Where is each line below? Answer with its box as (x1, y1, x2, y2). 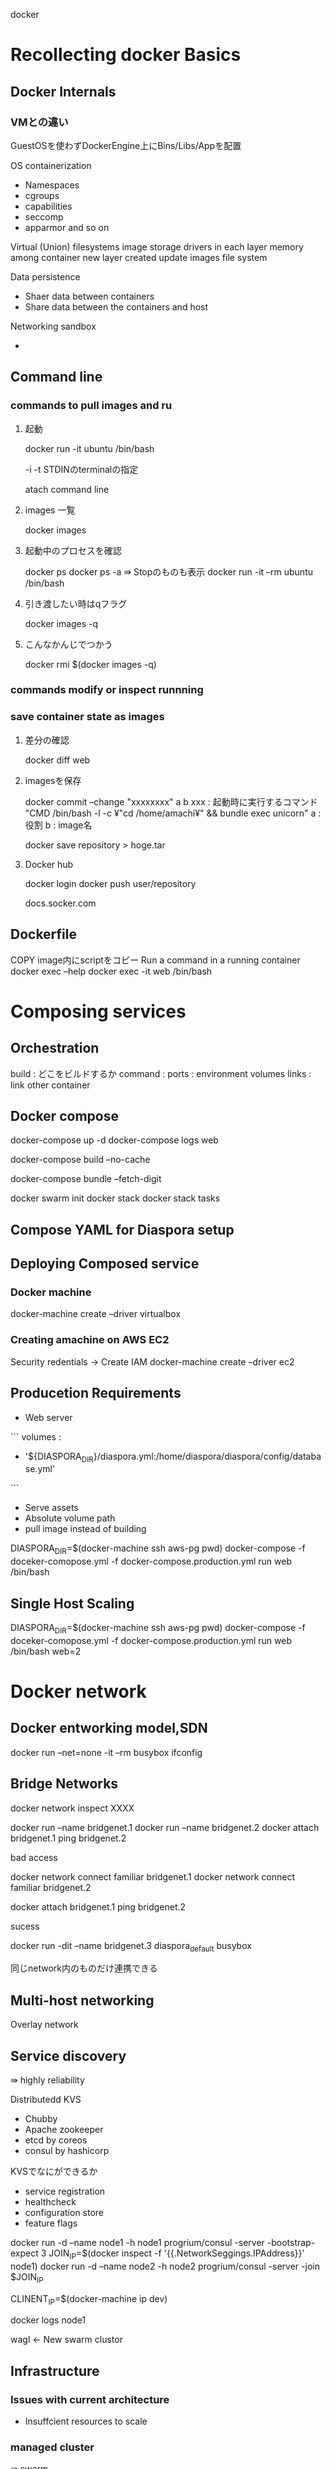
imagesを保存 (24, 774, 82, 786)
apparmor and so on (24, 221, 110, 233)
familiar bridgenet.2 (10, 1881, 92, 1893)
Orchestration (10, 1040, 100, 1057)
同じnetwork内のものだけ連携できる (10, 1962, 158, 1974)
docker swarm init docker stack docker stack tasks (10, 1192, 221, 1204)
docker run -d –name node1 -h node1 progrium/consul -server (10, 2237, 265, 2249)
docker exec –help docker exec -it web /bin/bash (10, 965, 213, 977)
